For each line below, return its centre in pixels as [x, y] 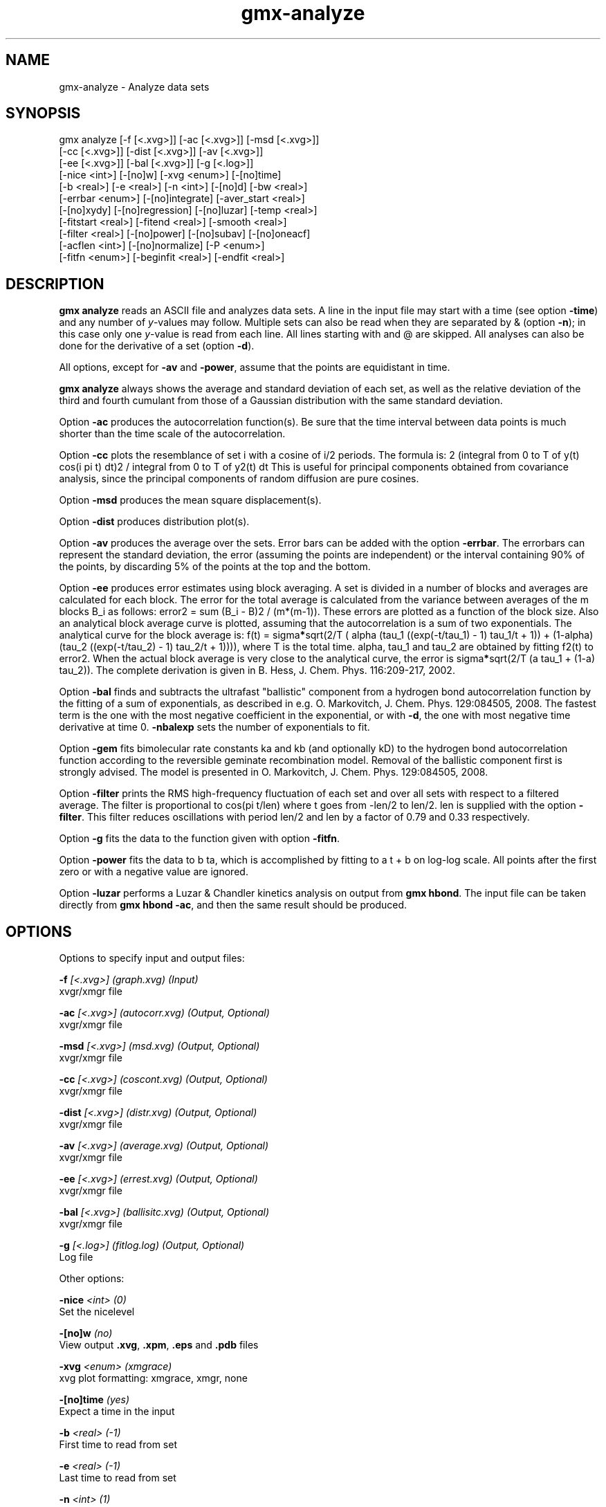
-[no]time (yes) [94, 1400]
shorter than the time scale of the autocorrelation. [172, 434]
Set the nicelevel [97, 1312]
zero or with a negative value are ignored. [154, 872]
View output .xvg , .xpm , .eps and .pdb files [159, 1345]
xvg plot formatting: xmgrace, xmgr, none [153, 1378]
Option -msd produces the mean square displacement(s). [190, 500]
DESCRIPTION [55, 284]
